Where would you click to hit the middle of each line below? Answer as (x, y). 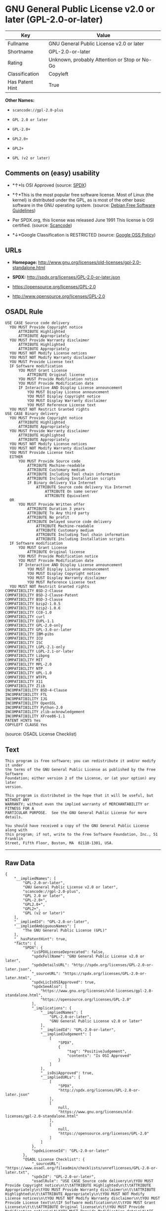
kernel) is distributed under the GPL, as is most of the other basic (79, 200)
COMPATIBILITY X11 (24, 682)
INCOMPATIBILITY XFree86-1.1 (35, 716)
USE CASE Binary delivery (32, 414)
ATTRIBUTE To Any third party (58, 513)
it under (14, 766)
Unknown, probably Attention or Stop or (95, 59)
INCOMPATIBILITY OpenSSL (31, 703)
